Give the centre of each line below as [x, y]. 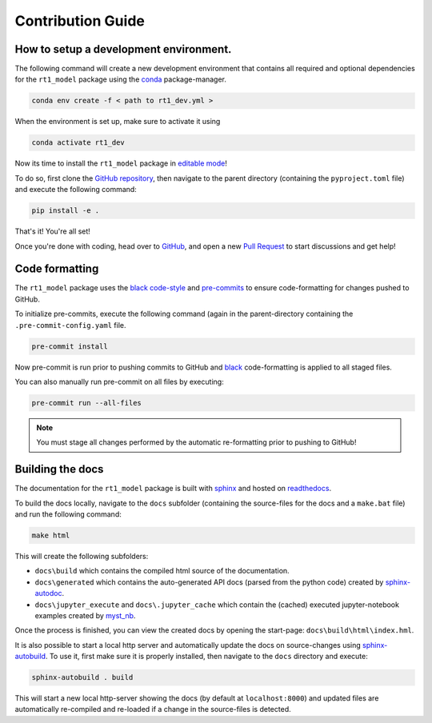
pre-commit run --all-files [86, 403]
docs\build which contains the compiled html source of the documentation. [162, 571]
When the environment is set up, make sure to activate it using [118, 122]
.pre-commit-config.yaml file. [70, 325]
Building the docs [59, 469]
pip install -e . [66, 211]
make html [51, 535]
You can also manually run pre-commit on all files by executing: [119, 381]
